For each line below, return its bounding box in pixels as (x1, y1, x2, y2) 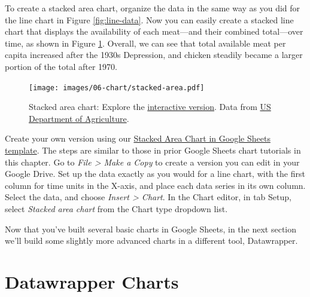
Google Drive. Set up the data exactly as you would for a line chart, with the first (5, 167, 305, 180)
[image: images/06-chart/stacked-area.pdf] (29, 83, 205, 92)
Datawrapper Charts (5, 269, 179, 293)
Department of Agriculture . (29, 112, 129, 124)
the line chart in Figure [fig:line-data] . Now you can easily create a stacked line (5, 13, 294, 26)
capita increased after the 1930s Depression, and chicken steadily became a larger (5, 48, 303, 61)
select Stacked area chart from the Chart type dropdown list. (5, 202, 228, 215)
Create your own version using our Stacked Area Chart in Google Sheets (5, 132, 271, 145)
